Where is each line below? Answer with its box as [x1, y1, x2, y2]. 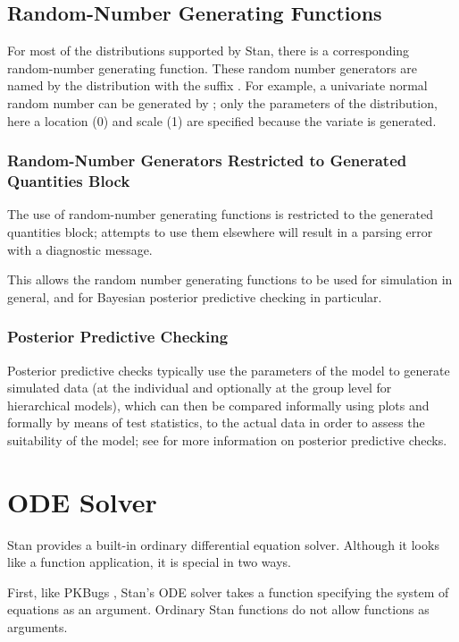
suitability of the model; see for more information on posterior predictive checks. [7, 430, 447, 449]
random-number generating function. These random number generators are [7, 58, 417, 77]
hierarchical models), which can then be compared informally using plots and [7, 395, 430, 414]
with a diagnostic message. [7, 240, 153, 258]
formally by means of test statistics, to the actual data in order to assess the [7, 413, 425, 432]
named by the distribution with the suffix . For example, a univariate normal [7, 76, 428, 95]
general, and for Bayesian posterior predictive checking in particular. [7, 287, 382, 306]
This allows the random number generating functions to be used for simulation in [7, 270, 453, 289]
